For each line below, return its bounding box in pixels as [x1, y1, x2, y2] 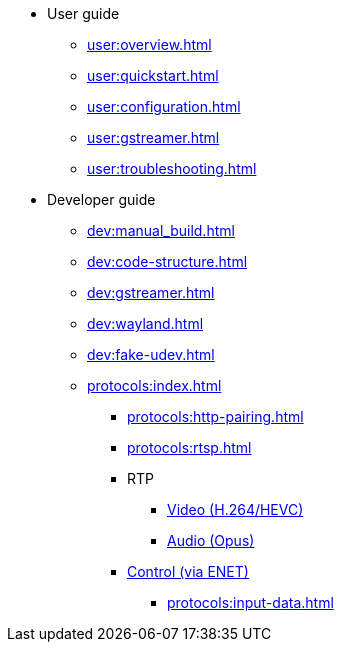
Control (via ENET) [127, 563, 249, 580]
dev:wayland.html [87, 315, 204, 332]
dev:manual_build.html [87, 222, 235, 239]
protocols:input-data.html [167, 594, 334, 611]
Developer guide [47, 191, 156, 208]
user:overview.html [87, 36, 212, 53]
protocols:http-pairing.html [127, 408, 304, 425]
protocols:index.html [87, 377, 222, 394]
